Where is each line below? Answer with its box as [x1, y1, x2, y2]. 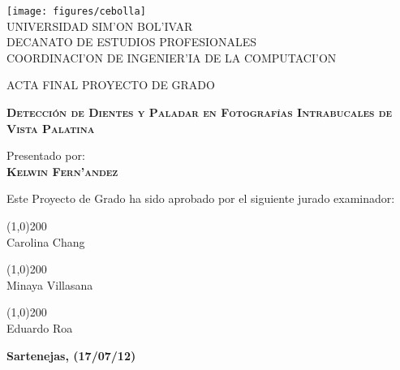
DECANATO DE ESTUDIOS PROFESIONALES [6, 33, 257, 50]
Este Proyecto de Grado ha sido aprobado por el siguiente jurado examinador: [6, 190, 395, 207]
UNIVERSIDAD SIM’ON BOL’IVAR [6, 17, 193, 34]
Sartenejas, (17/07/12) [6, 346, 136, 364]
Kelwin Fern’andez [6, 162, 118, 179]
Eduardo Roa [6, 319, 73, 336]
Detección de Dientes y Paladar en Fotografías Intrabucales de [6, 104, 393, 121]
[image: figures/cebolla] [6, 6, 146, 17]
